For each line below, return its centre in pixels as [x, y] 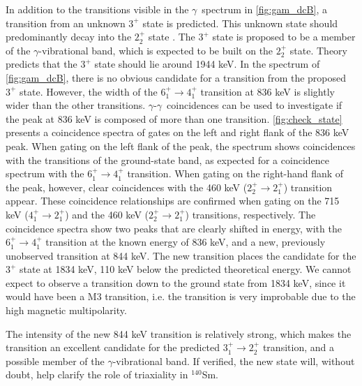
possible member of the [55, 361]
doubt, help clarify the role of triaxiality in [97, 374]
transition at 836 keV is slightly [267, 91]
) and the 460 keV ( [107, 214]
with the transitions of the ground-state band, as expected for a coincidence [167, 159]
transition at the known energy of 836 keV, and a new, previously [186, 242]
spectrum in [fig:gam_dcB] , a [264, 9]
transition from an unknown [66, 23]
